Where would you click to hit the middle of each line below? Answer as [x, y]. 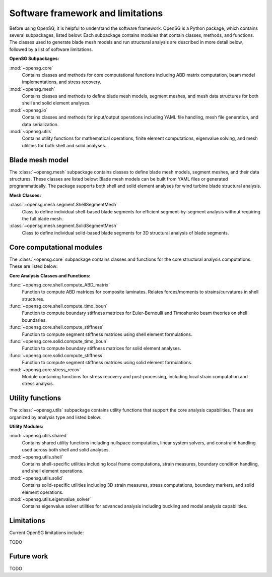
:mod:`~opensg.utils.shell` [36, 457]
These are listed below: [33, 266]
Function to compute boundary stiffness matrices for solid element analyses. [101, 349]
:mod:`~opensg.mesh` [32, 89]
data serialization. [40, 124]
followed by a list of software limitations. [51, 49]
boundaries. [35, 320]
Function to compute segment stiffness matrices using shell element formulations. [107, 334]
